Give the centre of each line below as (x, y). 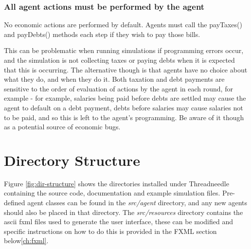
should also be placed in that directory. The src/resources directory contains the (124, 212)
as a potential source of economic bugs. (62, 127)
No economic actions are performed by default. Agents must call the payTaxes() (123, 25)
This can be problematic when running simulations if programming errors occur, (124, 50)
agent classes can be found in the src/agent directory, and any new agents (137, 203)
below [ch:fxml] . (26, 240)
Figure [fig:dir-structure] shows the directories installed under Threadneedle (117, 183)
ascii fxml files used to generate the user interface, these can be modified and (119, 222)
